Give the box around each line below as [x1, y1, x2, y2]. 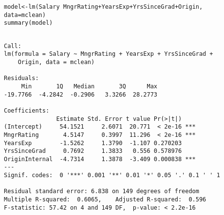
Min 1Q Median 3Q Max [21, 83, 157, 90]
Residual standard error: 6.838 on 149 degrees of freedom [4, 188, 199, 195]
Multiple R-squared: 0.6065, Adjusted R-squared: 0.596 [4, 196, 206, 203]
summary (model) [4, 19, 53, 27]
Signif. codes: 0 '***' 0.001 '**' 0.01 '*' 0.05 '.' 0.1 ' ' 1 [4, 172, 220, 179]
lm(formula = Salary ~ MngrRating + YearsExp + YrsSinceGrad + [4, 50, 213, 58]
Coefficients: [4, 107, 50, 114]
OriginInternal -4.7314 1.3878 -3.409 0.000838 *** [4, 155, 196, 163]
